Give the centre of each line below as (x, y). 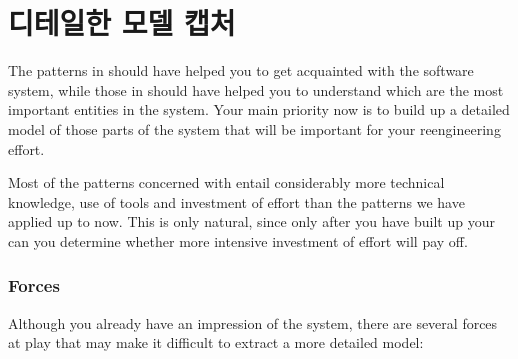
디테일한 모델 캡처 (122, 22)
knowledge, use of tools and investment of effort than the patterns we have (236, 201)
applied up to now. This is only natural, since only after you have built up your (251, 221)
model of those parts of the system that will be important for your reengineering (254, 128)
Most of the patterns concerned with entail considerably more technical (226, 182)
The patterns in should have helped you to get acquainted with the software (241, 70)
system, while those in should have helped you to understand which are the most (256, 89)
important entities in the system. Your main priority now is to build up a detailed (259, 109)
